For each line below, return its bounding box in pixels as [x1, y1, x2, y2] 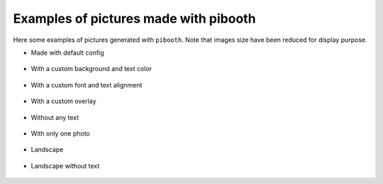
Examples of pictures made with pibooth [13, 11, 256, 26]
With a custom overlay [30, 97, 96, 106]
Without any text [30, 113, 79, 121]
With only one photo [30, 129, 90, 138]
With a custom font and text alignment [30, 80, 143, 89]
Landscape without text [30, 161, 100, 170]
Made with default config [30, 48, 104, 57]
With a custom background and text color [30, 65, 152, 73]
